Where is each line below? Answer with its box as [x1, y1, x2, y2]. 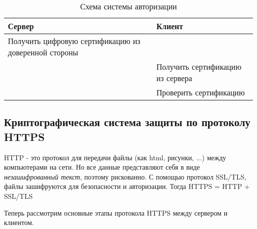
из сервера [156, 72, 192, 84]
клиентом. [4, 217, 34, 228]
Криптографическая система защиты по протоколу [4, 114, 251, 130]
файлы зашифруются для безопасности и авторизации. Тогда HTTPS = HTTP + [4, 181, 250, 191]
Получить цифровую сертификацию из [8, 35, 140, 46]
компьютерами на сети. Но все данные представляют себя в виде [4, 162, 200, 172]
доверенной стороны [8, 46, 79, 58]
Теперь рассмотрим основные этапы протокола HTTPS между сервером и [4, 207, 228, 218]
